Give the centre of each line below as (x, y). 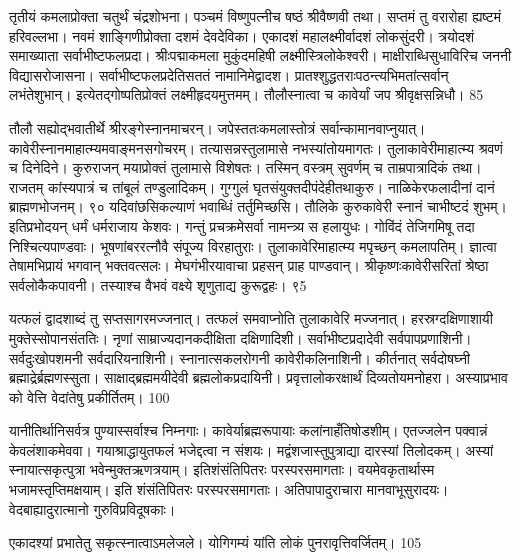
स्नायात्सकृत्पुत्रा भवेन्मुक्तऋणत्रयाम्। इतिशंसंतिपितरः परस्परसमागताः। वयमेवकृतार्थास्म (222, 469)
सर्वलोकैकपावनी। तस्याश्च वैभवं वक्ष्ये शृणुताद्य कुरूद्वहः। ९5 (158, 284)
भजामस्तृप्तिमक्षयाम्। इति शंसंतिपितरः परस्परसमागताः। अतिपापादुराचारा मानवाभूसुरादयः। (229, 489)
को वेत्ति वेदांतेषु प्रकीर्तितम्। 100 (89, 396)
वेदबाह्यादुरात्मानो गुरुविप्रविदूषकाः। (92, 508)
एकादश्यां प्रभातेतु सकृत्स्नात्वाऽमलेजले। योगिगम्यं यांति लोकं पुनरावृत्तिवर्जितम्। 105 (215, 542)
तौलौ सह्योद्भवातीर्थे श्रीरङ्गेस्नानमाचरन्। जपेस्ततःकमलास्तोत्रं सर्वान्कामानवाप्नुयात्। (217, 127)
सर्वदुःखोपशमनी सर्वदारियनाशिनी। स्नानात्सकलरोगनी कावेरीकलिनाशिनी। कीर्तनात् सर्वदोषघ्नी (240, 357)
